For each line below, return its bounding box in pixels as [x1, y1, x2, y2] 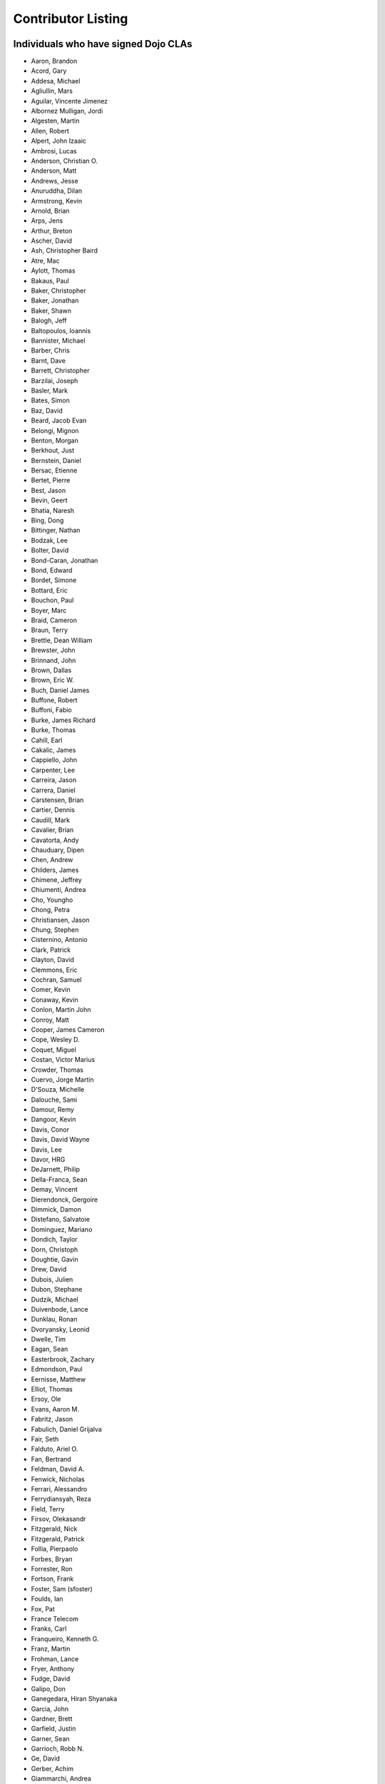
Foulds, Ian [31, 1595, 63, 1603]
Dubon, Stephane [31, 1285, 83, 1294]
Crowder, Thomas [31, 1065, 83, 1074]
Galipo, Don [31, 1684, 66, 1693]
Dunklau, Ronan [31, 1315, 78, 1324]
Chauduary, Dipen [31, 846, 85, 854]
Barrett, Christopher [31, 366, 90, 375]
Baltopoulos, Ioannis [31, 326, 91, 335]
